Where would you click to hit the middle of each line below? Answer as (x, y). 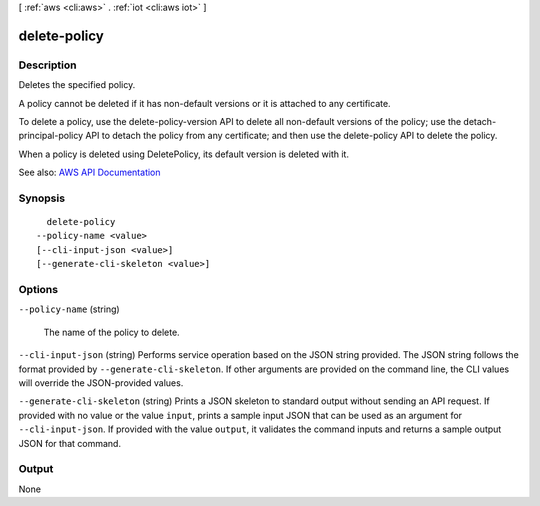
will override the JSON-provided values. (101, 382)
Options (38, 289)
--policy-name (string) (69, 309)
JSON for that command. (70, 443)
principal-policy (51, 136)
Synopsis (41, 198)
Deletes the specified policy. (77, 85)
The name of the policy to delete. (111, 332)
